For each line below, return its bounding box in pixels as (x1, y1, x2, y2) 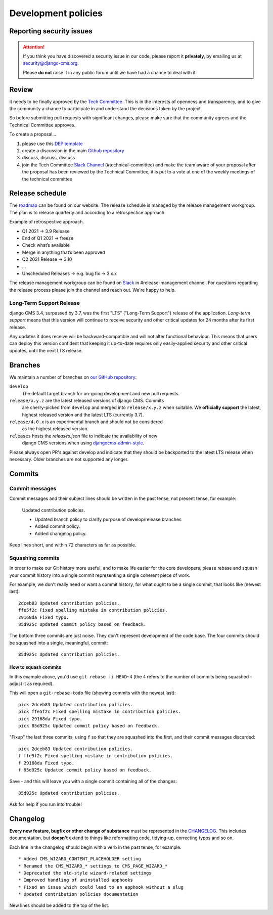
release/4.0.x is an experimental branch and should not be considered (9, 419, 163, 425)
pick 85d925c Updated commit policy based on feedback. (18, 723, 160, 728)
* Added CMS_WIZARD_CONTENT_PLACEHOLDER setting (18, 856, 141, 862)
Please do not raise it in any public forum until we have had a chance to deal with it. (23, 69, 197, 75)
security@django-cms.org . (23, 60, 79, 66)
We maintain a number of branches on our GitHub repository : (9, 374, 137, 380)
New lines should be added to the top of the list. (9, 902, 110, 908)
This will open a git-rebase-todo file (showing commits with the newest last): (9, 690, 176, 696)
